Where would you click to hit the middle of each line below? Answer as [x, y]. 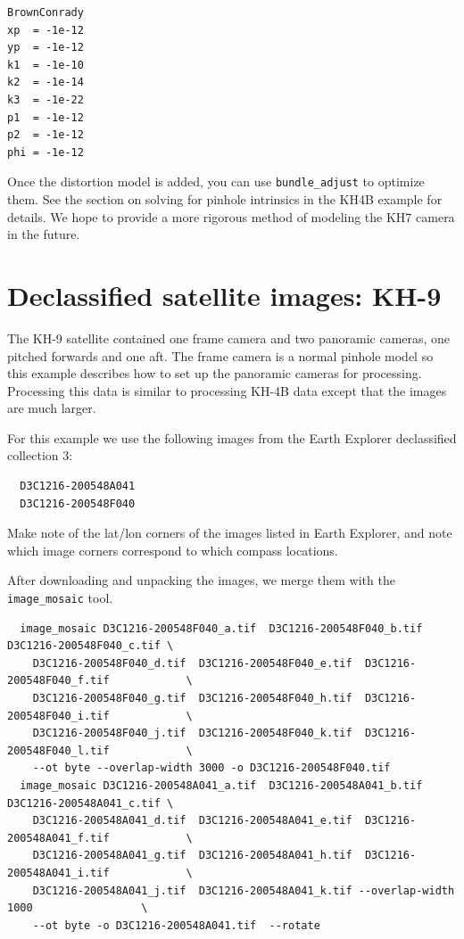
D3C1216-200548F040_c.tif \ [91, 646]
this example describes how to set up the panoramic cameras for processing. [215, 373]
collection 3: [40, 455]
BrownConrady [46, 12]
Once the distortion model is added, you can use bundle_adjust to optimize [216, 181]
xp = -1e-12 [46, 30]
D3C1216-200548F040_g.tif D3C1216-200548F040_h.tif [192, 699]
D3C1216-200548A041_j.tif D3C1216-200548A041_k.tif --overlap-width [244, 890]
